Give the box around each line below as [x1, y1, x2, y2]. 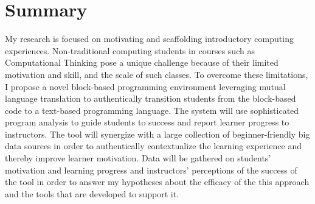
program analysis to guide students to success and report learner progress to [5, 116, 289, 128]
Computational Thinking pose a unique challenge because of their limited [5, 56, 279, 69]
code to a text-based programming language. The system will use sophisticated [5, 104, 299, 116]
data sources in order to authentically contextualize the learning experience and [5, 139, 302, 152]
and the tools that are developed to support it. [5, 187, 179, 200]
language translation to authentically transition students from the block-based [5, 92, 296, 105]
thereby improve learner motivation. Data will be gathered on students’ [5, 152, 271, 164]
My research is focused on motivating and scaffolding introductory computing [5, 32, 294, 45]
